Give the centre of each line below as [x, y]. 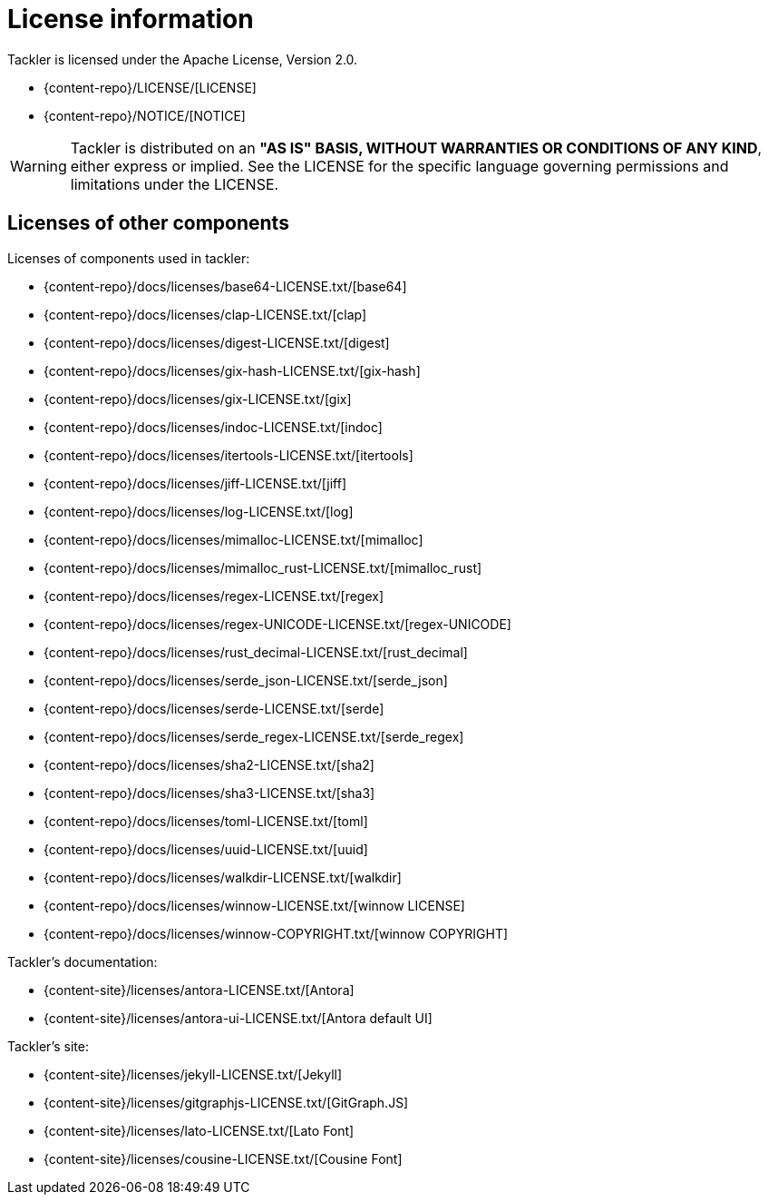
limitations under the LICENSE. [175, 184]
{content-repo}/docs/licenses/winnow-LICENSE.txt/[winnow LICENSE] [254, 905]
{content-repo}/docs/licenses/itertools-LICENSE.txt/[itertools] [228, 455]
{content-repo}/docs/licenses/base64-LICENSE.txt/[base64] [225, 286]
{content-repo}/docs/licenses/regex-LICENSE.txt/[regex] [214, 596]
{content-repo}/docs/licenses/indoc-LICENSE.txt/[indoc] [213, 427]
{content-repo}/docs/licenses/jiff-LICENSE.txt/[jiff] [195, 483]
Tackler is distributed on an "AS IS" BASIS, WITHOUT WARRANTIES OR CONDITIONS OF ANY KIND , [416, 148]
